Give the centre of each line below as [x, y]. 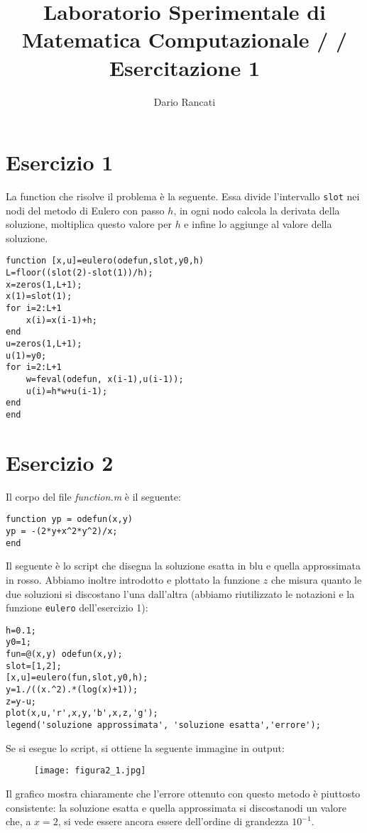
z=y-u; [21, 701]
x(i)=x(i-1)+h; [61, 320]
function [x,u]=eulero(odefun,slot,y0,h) [105, 261]
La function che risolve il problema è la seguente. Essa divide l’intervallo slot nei [183, 196]
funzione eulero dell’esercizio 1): [77, 608]
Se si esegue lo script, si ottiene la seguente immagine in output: [145, 747]
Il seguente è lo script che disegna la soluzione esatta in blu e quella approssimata [183, 566]
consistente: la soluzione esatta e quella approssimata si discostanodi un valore [176, 807]
